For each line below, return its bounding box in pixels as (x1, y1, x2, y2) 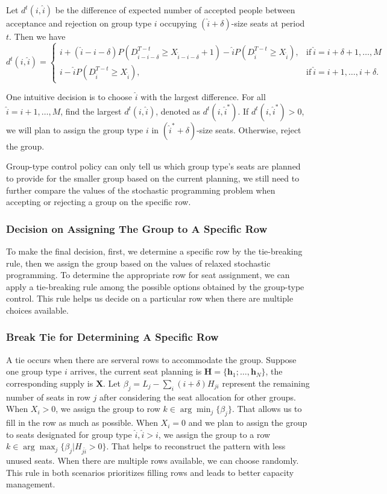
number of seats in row (6, 390, 90, 403)
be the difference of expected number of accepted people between (55, 4, 295, 16)
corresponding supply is (6, 376, 93, 389)
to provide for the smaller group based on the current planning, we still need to (6, 171, 300, 184)
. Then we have (9, 30, 66, 42)
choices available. (6, 303, 69, 316)
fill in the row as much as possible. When (6, 416, 158, 429)
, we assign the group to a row (158, 428, 271, 440)
